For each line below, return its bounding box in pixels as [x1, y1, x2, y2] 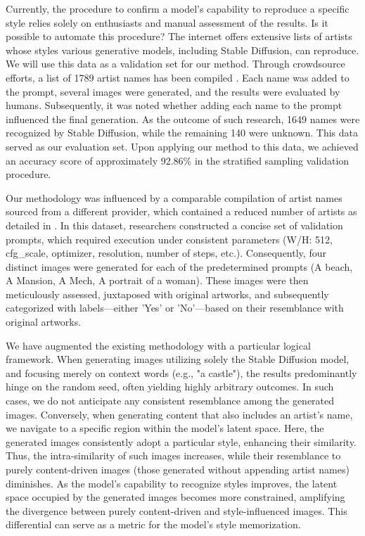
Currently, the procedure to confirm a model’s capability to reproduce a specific [6, 1, 350, 15]
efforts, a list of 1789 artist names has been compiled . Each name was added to [6, 70, 350, 84]
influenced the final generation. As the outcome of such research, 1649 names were [6, 111, 360, 126]
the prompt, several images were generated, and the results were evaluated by [6, 84, 340, 98]
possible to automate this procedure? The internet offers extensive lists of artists [6, 29, 352, 44]
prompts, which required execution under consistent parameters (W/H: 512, [6, 231, 333, 246]
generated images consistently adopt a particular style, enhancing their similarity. [6, 434, 357, 449]
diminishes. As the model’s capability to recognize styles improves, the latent [6, 476, 338, 490]
